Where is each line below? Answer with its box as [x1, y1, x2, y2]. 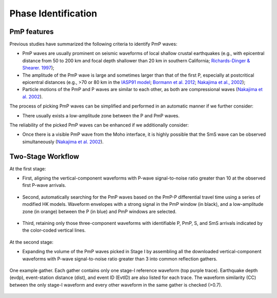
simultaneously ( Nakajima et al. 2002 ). [22, 138, 104, 145]
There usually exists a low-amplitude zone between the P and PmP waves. [22, 112, 180, 118]
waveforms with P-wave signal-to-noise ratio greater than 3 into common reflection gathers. [22, 255, 217, 262]
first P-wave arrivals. [22, 182, 66, 188]
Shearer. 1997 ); [22, 65, 55, 71]
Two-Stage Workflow [9, 152, 80, 161]
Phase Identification [9, 8, 97, 19]
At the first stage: [9, 165, 46, 172]
